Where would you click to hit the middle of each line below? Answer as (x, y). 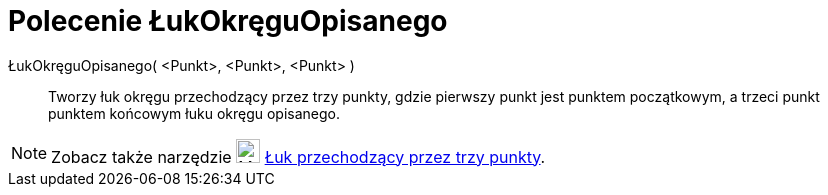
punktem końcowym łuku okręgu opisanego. (194, 113)
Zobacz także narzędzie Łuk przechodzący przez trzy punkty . (298, 156)
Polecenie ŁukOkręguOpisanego (228, 21)
